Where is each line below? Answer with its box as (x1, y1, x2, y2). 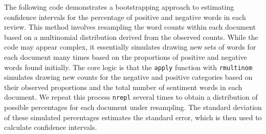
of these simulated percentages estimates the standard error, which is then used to (4, 111, 262, 122)
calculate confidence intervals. (4, 122, 97, 132)
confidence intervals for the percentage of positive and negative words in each (4, 11, 246, 22)
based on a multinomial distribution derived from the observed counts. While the (4, 31, 258, 42)
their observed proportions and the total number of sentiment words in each (4, 81, 242, 92)
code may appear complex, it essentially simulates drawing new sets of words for (4, 41, 256, 52)
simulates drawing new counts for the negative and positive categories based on (4, 72, 253, 82)
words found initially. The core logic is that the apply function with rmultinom (4, 61, 253, 72)
